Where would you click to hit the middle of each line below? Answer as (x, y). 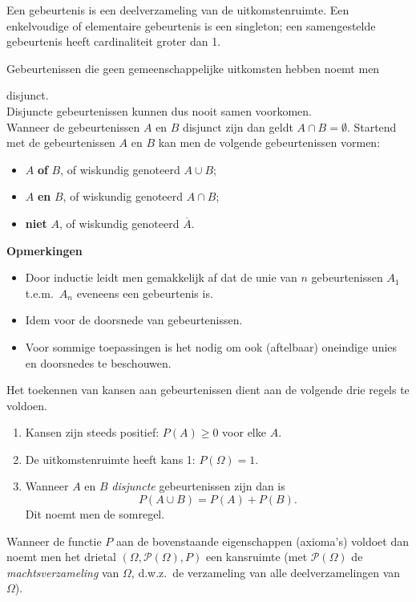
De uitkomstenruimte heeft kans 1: (110, 459)
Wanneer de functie (54, 541)
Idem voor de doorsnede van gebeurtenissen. (134, 320)
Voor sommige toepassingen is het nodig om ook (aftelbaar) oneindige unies (211, 346)
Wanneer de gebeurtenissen (73, 126)
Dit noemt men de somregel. (95, 514)
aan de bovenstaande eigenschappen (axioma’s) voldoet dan (263, 541)
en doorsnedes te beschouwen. (98, 362)
